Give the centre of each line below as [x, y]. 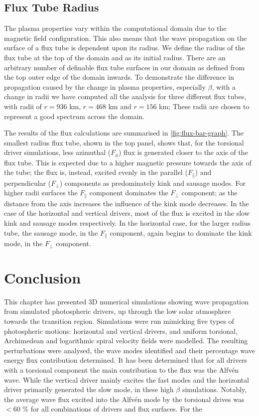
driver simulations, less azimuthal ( [58, 152]
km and [120, 106]
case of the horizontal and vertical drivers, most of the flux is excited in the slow [127, 213]
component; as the [209, 193]
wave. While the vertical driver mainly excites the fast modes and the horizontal [127, 379]
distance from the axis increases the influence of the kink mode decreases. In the [127, 203]
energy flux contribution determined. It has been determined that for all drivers [126, 360]
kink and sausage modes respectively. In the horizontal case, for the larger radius [127, 223]
